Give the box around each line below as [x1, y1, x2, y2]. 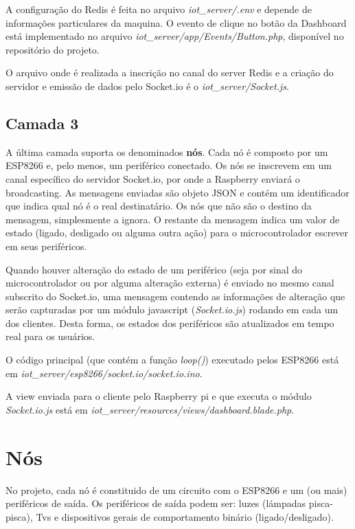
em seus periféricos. [5, 238, 87, 253]
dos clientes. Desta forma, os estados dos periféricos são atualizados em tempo [5, 315, 334, 330]
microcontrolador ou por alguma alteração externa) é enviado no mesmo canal [5, 275, 334, 290]
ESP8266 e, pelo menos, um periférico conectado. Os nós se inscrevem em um [5, 158, 332, 172]
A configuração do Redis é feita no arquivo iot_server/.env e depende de [5, 2, 312, 16]
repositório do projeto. [5, 42, 100, 56]
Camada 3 [5, 112, 79, 133]
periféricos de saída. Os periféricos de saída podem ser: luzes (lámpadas [5, 496, 306, 510]
